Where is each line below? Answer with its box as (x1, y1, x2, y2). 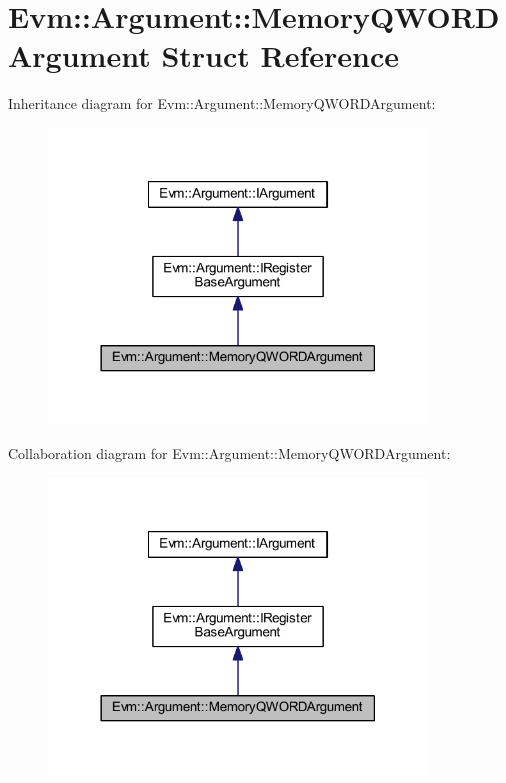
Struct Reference (161, 35, 400, 76)
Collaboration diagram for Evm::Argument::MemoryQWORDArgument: (8, 442, 451, 463)
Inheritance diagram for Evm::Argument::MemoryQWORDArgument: (8, 93, 436, 114)
